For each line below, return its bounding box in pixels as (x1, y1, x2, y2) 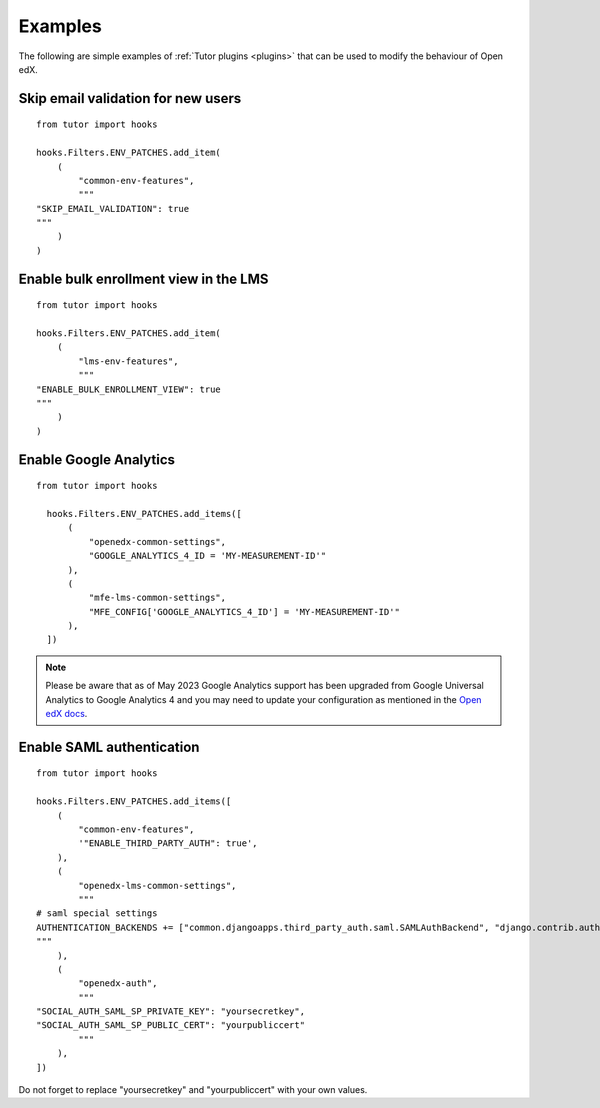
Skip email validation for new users (18, 90, 242, 107)
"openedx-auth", (78, 978, 158, 989)
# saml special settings (36, 908, 158, 919)
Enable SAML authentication (18, 738, 200, 755)
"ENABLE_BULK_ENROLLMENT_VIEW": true (36, 383, 222, 395)
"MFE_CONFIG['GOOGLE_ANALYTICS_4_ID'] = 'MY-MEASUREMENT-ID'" (88, 606, 400, 617)
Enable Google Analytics (18, 451, 175, 468)
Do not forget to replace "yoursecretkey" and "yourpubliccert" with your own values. (18, 1084, 368, 1096)
